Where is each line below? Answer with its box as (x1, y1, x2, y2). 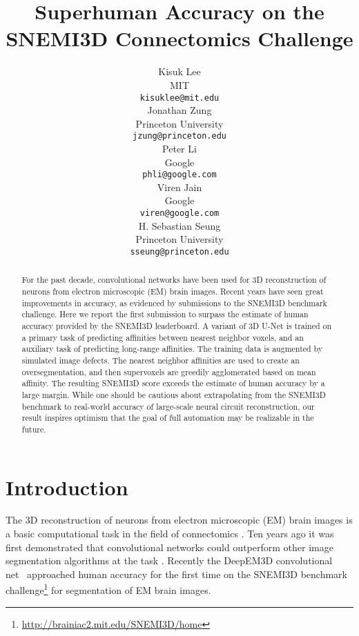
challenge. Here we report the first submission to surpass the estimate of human (21, 308, 309, 320)
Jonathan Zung (147, 103, 212, 117)
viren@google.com (139, 208, 220, 219)
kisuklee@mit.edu (139, 92, 220, 103)
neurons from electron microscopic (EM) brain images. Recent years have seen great (21, 285, 324, 297)
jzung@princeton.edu (132, 131, 227, 141)
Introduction (6, 473, 128, 501)
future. (21, 423, 46, 435)
